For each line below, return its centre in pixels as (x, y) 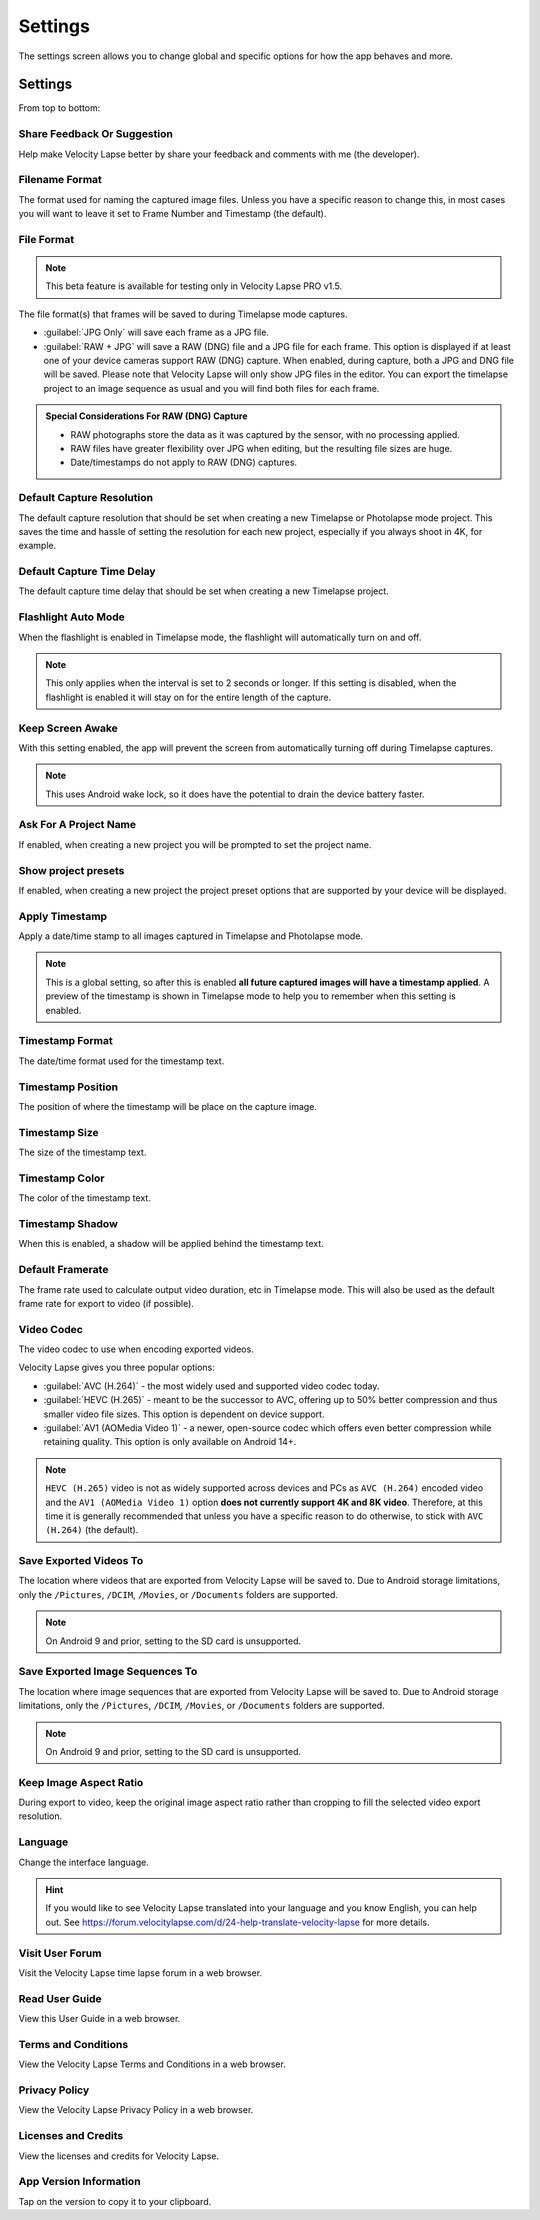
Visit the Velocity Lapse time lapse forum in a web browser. (140, 1972)
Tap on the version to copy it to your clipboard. (115, 2201)
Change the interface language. (83, 1862)
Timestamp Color (61, 1178)
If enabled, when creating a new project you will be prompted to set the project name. (195, 844)
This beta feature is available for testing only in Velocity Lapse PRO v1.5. (194, 286)
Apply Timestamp (63, 916)
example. (37, 546)
